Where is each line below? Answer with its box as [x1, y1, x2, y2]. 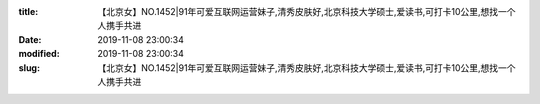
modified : [18, 48, 60, 60]
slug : [18, 61, 40, 74]
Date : [18, 33, 42, 45]
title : [18, 6, 39, 17]
